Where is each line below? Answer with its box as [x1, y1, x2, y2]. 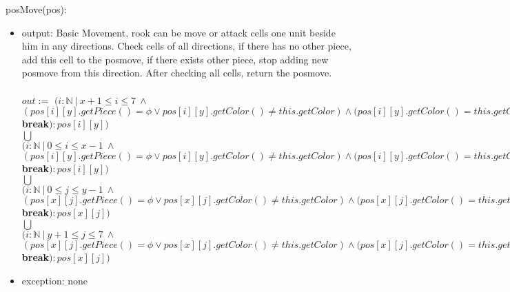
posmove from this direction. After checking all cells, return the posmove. [21, 65, 332, 80]
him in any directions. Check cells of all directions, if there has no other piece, [21, 39, 351, 53]
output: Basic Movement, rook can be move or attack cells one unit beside [21, 25, 336, 39]
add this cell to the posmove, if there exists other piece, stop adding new [21, 52, 329, 66]
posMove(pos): [6, 2, 67, 16]
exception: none [21, 273, 88, 287]
